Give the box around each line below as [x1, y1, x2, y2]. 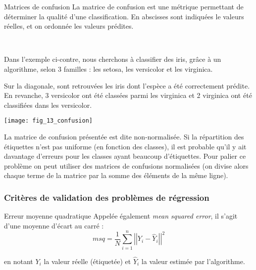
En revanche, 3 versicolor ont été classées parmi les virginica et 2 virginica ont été [4, 90, 252, 100]
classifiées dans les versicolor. [4, 99, 92, 110]
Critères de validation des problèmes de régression [4, 191, 209, 203]
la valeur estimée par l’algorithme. [141, 256, 245, 266]
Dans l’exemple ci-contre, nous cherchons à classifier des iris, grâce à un [4, 54, 221, 64]
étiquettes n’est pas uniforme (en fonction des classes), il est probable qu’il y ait [4, 141, 247, 151]
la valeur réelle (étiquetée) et [44, 256, 131, 266]
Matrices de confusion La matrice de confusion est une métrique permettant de [4, 1, 244, 11]
